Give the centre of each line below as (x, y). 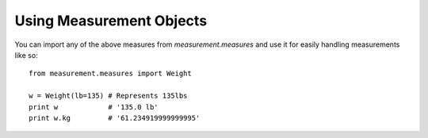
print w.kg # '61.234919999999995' (115, 118)
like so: (27, 55)
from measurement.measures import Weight (110, 74)
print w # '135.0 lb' (94, 107)
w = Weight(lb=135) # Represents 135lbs (108, 96)
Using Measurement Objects (111, 21)
